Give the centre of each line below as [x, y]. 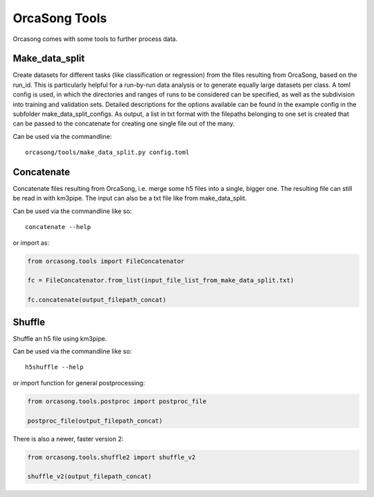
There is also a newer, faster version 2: [68, 439]
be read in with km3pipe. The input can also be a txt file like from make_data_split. [130, 199]
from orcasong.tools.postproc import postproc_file [117, 401]
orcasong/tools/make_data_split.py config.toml [107, 152]
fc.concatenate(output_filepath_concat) [97, 300]
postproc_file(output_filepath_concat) [95, 421]
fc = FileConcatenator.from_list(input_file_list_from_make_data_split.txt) [161, 280]
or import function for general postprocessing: [79, 382]
